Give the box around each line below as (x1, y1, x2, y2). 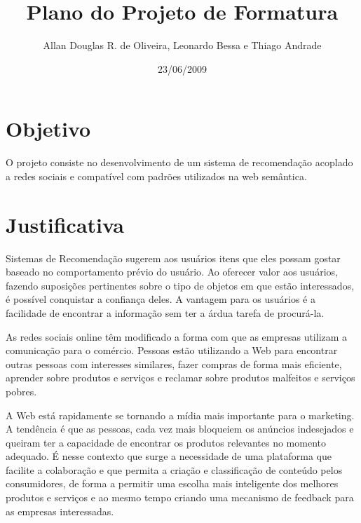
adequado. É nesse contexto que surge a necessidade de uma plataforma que (6, 449, 332, 463)
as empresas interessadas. (6, 503, 114, 518)
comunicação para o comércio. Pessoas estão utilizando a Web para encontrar (6, 343, 338, 358)
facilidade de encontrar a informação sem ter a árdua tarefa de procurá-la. (6, 305, 325, 320)
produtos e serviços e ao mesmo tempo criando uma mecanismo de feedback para (6, 490, 354, 505)
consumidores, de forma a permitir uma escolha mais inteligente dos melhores (6, 476, 339, 491)
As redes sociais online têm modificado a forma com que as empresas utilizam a (6, 329, 348, 344)
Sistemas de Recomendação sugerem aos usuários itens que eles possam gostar (6, 250, 341, 265)
